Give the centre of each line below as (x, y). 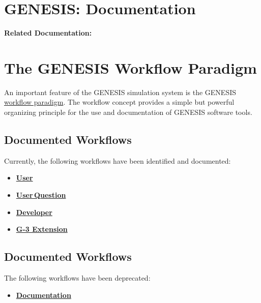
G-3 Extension (42, 229)
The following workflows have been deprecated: (77, 278)
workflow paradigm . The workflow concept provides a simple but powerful (119, 102)
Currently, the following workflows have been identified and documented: (118, 160)
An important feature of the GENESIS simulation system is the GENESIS (120, 92)
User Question (41, 195)
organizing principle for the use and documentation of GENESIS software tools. (128, 112)
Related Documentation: (48, 33)
